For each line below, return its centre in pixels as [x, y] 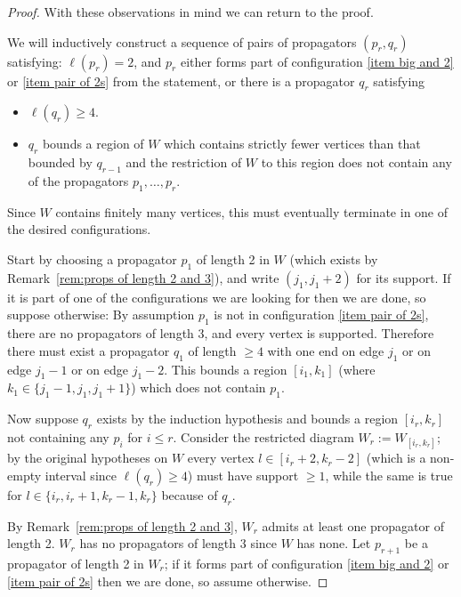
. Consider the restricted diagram [263, 436]
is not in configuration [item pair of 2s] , [321, 315]
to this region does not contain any [356, 162]
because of [190, 494]
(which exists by [334, 258]
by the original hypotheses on [88, 458]
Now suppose [43, 419]
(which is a [396, 458]
